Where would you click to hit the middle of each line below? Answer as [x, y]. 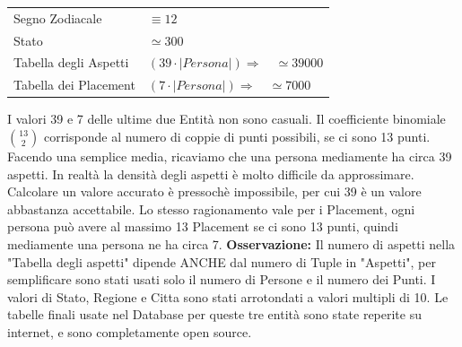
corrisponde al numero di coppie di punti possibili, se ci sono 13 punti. [237, 136]
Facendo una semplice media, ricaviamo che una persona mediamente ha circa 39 [230, 156]
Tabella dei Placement [74, 85]
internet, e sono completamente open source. [130, 331]
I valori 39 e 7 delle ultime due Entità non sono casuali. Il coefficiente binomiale [227, 119]
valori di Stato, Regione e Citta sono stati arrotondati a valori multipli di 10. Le [228, 296]
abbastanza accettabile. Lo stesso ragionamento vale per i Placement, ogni [211, 208]
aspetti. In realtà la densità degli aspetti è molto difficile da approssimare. [211, 173]
